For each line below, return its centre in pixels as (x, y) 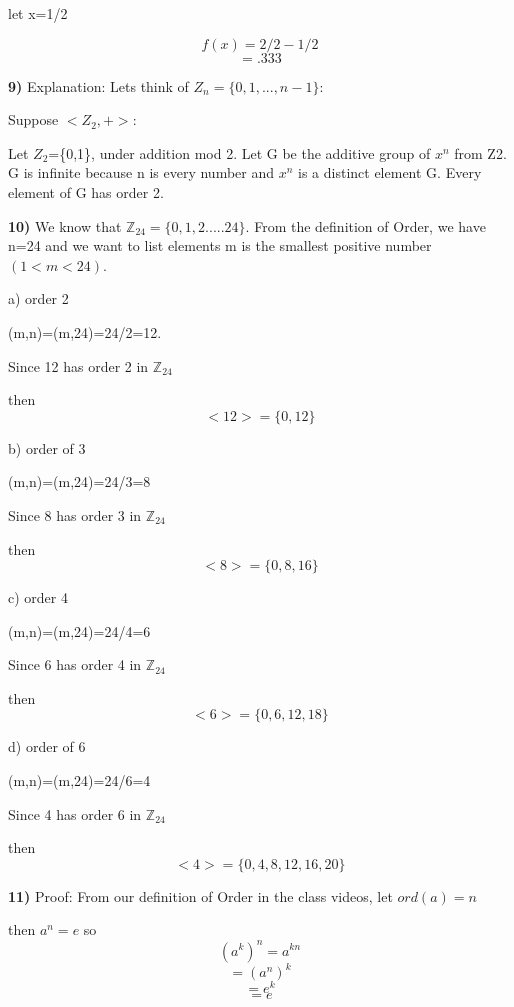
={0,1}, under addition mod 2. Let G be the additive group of (239, 152)
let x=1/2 (38, 13)
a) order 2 (38, 298)
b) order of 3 (47, 447)
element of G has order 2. (86, 191)
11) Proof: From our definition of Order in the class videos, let (200, 895)
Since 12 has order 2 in (78, 365)
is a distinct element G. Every (390, 172)
